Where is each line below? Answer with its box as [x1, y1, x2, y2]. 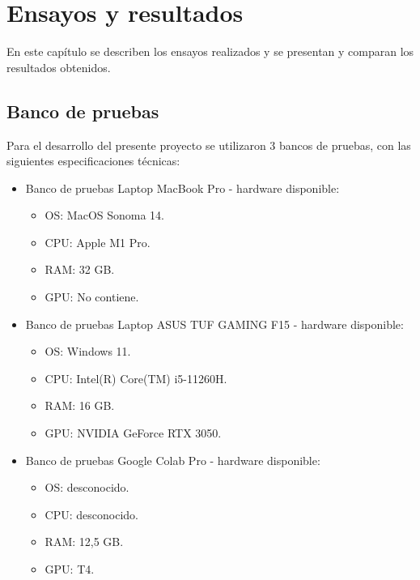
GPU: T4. [45, 561, 95, 578]
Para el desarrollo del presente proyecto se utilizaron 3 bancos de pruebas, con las [6, 136, 411, 153]
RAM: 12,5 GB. [45, 533, 124, 550]
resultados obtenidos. [6, 58, 111, 75]
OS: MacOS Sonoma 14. [45, 207, 164, 224]
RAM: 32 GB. [45, 261, 115, 278]
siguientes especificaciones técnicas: [6, 152, 180, 169]
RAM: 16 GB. [45, 397, 115, 414]
